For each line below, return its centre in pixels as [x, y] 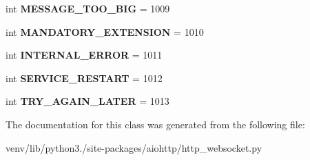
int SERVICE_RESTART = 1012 [84, 78]
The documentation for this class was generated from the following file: [155, 124]
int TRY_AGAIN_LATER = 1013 [87, 101]
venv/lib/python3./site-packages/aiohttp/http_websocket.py [134, 147]
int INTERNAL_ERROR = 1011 [84, 55]
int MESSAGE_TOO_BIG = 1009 [88, 8]
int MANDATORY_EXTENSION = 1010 [105, 31]
